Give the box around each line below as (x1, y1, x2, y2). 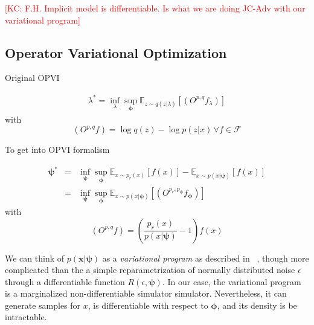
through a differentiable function (5, 275, 125, 288)
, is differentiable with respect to (88, 298, 208, 311)
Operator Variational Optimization (5, 43, 227, 62)
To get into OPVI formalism (5, 143, 110, 156)
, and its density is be (217, 298, 297, 311)
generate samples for (5, 298, 81, 311)
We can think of (5, 251, 65, 264)
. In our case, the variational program (162, 275, 301, 288)
